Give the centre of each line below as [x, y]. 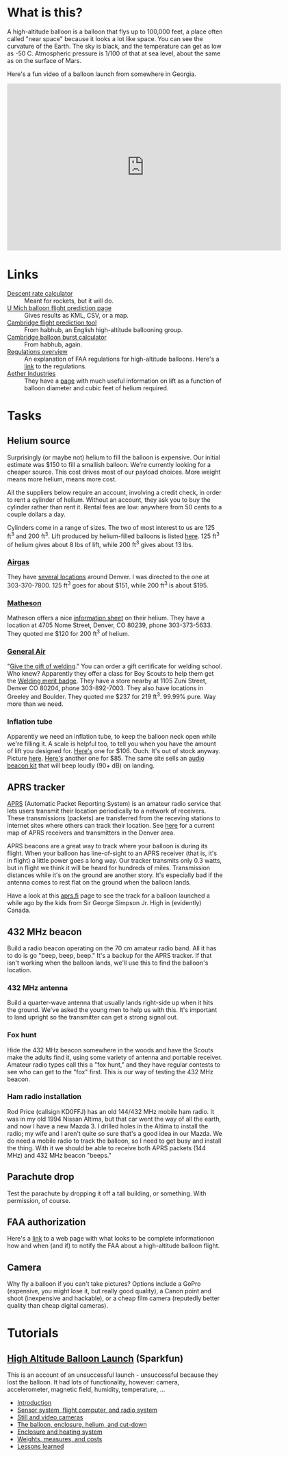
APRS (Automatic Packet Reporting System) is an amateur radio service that [114, 804]
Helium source [39, 441]
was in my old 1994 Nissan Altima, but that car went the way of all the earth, [114, 1119]
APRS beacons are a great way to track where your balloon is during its [107, 846]
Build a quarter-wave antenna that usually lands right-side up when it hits [110, 1003]
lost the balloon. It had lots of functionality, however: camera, [93, 1382]
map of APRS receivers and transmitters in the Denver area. [91, 833]
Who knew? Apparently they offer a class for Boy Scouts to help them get [110, 674]
